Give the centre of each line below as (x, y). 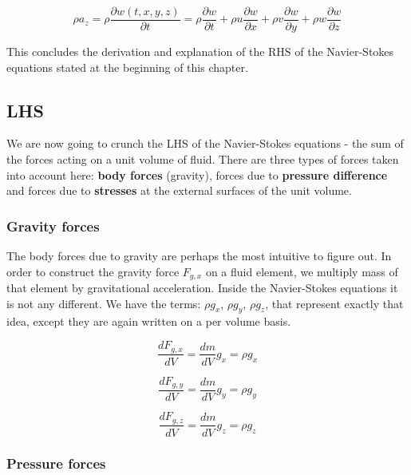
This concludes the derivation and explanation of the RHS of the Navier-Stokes (200, 51)
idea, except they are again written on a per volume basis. (149, 321)
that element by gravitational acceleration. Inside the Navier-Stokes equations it (202, 288)
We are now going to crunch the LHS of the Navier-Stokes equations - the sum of (205, 143)
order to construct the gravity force (93, 271)
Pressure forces (56, 463)
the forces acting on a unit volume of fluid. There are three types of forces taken (203, 159)
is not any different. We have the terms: (104, 303)
